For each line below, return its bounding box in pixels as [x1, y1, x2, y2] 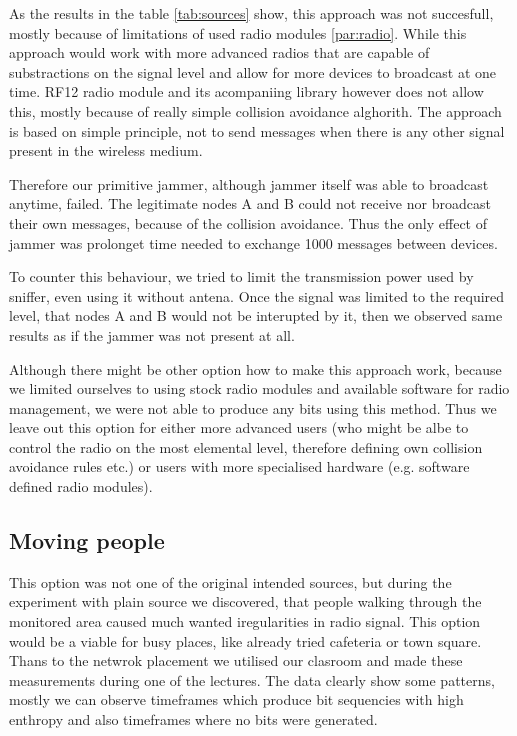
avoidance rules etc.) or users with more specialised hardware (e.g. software [9, 456, 470, 477]
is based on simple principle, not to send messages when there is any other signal [9, 120, 505, 141]
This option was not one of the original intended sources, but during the [9, 571, 452, 592]
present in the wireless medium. [9, 140, 203, 161]
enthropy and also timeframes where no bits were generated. [9, 709, 378, 730]
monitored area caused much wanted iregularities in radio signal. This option [9, 611, 481, 632]
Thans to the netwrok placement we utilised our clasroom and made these [9, 650, 463, 671]
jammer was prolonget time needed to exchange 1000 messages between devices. [9, 232, 498, 253]
